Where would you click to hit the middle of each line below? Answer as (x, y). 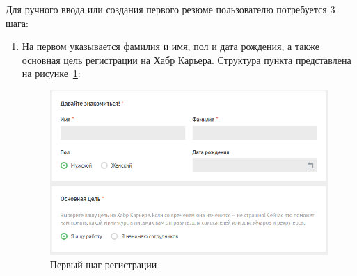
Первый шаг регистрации (103, 265)
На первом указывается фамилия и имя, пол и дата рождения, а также (170, 46)
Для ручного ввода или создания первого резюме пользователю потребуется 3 (170, 9)
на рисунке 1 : (51, 73)
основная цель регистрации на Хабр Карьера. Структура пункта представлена (187, 59)
